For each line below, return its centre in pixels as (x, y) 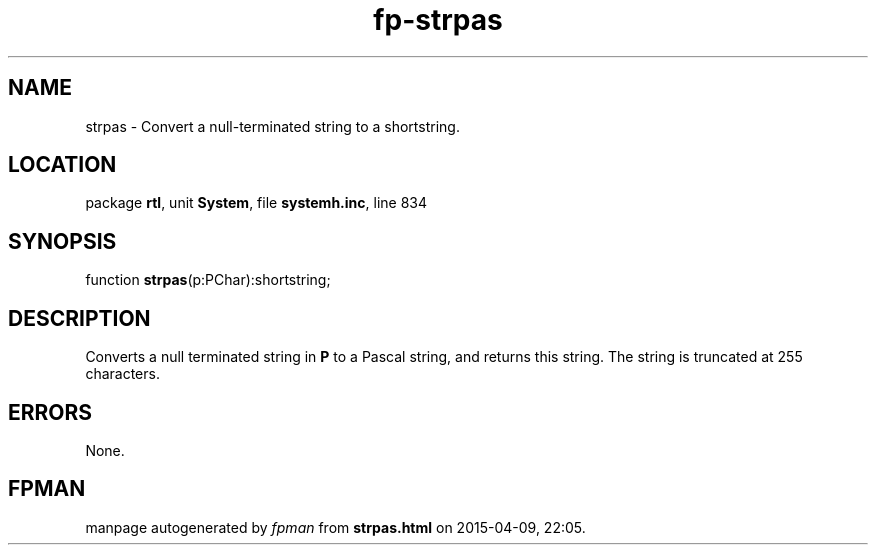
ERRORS (50, 412)
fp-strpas (438, 20)
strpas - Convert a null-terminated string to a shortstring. (272, 126)
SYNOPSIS (62, 241)
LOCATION (62, 165)
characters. (122, 374)
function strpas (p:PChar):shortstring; (208, 280)
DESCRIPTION (79, 318)
